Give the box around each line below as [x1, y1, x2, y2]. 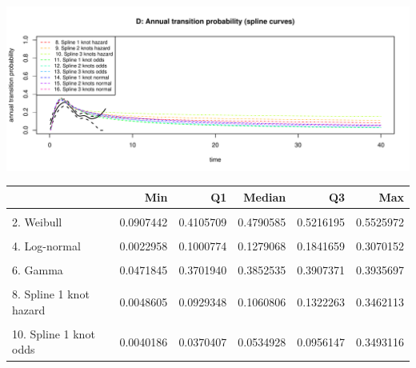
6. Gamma [12, 262, 63, 278]
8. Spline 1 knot [12, 286, 90, 302]
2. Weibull [12, 213, 62, 230]
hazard [12, 301, 46, 318]
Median [243, 188, 286, 205]
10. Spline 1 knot [12, 325, 95, 342]
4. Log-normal [12, 238, 81, 254]
